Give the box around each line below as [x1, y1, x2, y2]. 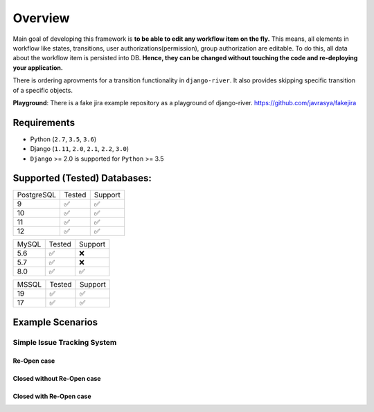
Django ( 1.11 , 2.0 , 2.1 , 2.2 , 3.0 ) [30, 145, 130, 153]
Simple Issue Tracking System [12, 337, 117, 347]
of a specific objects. [12, 86, 73, 94]
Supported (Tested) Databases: [12, 172, 152, 184]
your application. [12, 63, 64, 72]
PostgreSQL [17, 190, 57, 200]
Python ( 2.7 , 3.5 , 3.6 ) [30, 135, 97, 143]
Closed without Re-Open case [12, 374, 101, 382]
